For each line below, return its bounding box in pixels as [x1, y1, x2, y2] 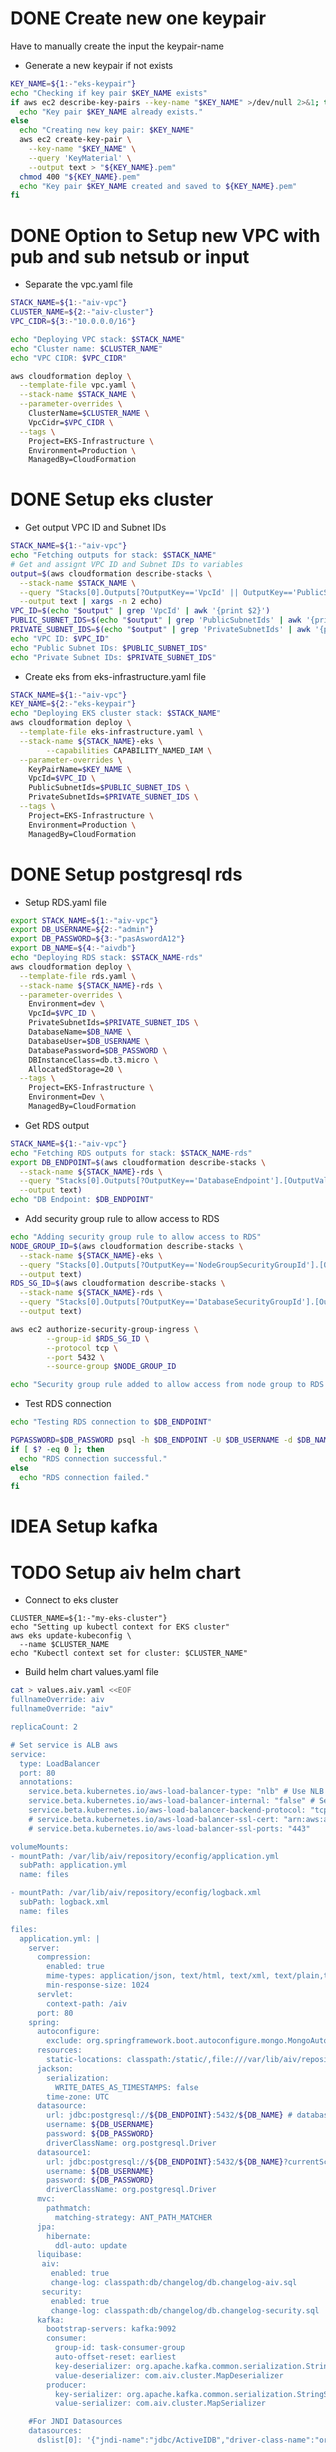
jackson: [36, 2063, 74, 2074]
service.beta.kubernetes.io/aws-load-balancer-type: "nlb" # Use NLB [28, 1787, 325, 1797]
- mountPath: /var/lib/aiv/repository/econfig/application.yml [10, 1851, 280, 1861]
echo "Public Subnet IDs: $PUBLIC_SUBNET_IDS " [10, 643, 208, 653]
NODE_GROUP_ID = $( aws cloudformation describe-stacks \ [10, 1241, 244, 1251]
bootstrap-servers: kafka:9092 [46, 2324, 177, 2334]
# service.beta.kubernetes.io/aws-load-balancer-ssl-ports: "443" [28, 1823, 311, 1834]
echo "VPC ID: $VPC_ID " [10, 633, 110, 644]
